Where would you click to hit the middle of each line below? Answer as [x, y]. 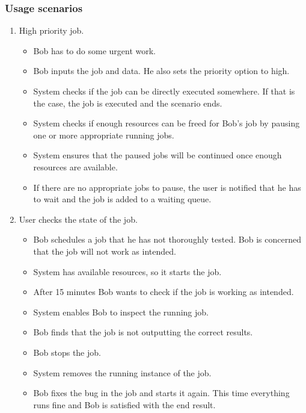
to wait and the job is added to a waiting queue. [122, 199]
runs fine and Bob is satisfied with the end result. [124, 404]
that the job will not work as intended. [105, 251]
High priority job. [51, 30]
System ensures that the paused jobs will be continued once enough [158, 155]
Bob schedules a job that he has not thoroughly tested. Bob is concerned [167, 239]
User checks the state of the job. [78, 219]
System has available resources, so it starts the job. [127, 271]
